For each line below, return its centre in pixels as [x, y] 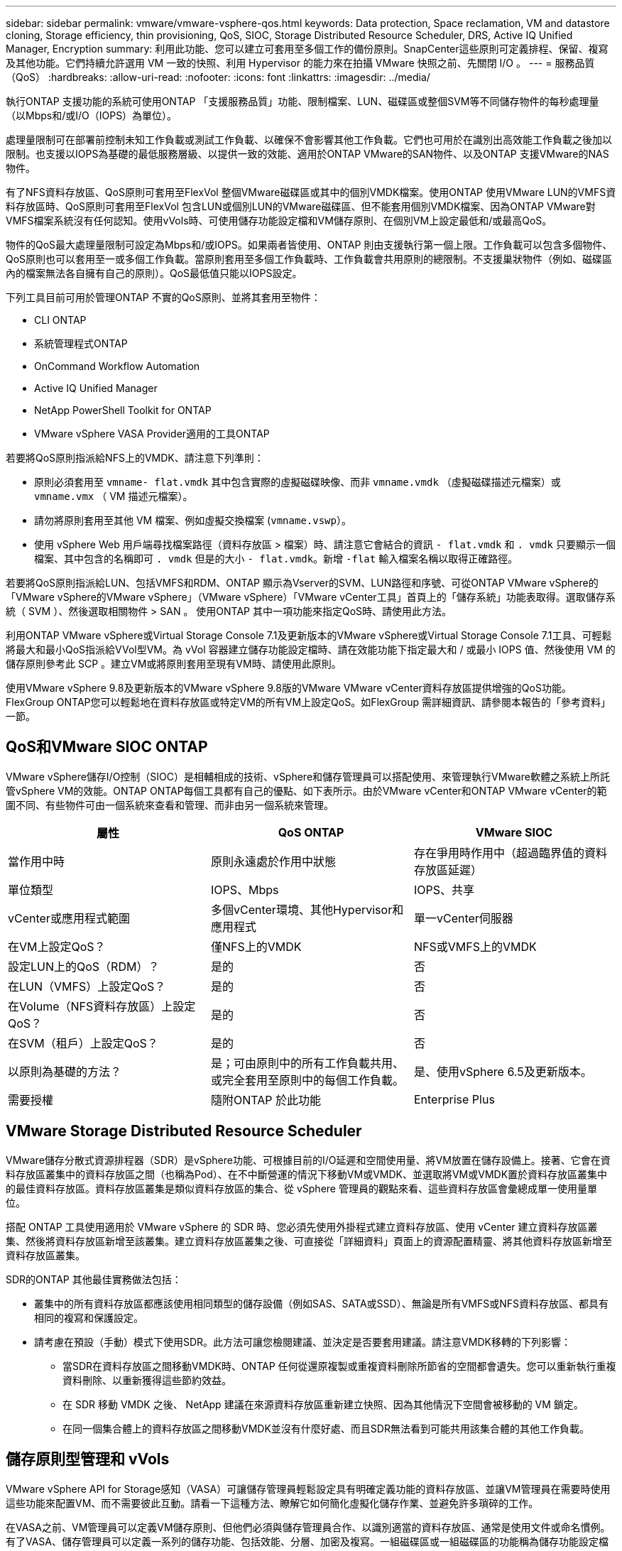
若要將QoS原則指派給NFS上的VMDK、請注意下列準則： [135, 458]
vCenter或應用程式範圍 [69, 918]
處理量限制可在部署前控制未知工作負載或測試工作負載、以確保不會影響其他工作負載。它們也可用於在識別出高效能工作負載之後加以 [309, 140]
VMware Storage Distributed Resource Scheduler [184, 1131]
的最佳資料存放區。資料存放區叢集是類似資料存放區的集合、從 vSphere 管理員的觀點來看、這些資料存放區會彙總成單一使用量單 [301, 1188]
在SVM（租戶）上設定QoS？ [83, 1043]
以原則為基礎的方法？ [65, 1071]
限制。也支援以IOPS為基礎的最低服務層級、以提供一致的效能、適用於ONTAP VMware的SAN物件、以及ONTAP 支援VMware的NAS [307, 154]
